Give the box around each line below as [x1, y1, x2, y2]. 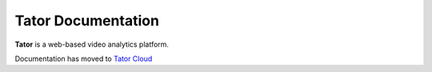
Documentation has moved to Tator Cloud [14, 54, 153, 63]
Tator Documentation [14, 12, 160, 29]
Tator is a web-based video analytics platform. [14, 40, 170, 49]
